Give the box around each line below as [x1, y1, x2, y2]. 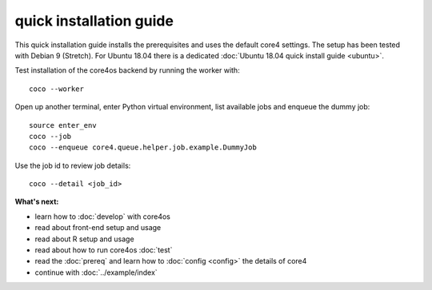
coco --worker [29, 84, 84, 93]
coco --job [29, 132, 72, 141]
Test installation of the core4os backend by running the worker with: [14, 66, 240, 75]
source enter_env [29, 121, 97, 129]
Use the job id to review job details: [14, 161, 131, 170]
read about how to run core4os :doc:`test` [34, 245, 173, 255]
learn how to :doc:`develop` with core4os [34, 212, 171, 221]
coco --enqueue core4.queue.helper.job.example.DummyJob [29, 143, 258, 152]
